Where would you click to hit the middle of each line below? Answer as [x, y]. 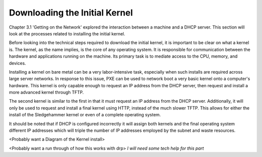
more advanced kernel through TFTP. [46, 93]
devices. [17, 63]
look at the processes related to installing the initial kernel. [67, 33]
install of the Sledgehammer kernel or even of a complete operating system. [85, 115]
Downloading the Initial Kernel [71, 13]
